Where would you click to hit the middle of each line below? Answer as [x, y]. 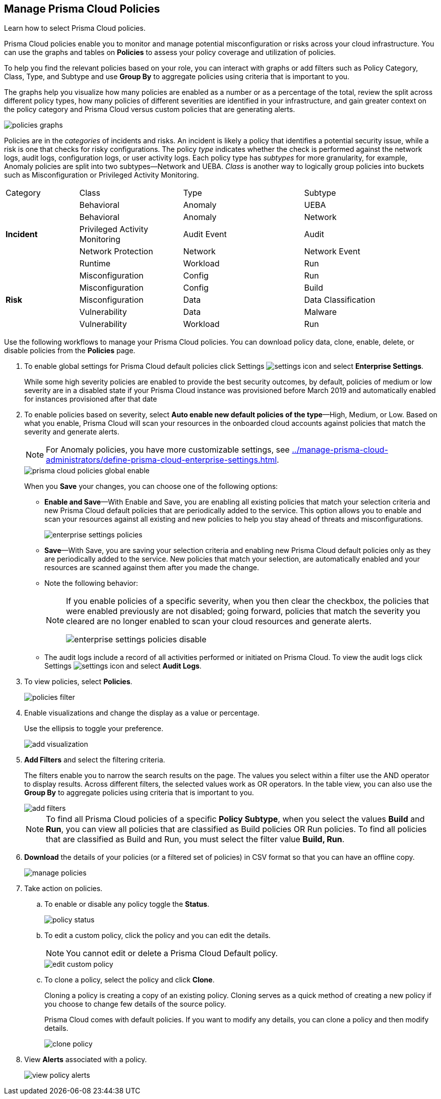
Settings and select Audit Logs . [123, 666]
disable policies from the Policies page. [70, 351]
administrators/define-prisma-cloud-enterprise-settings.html [162, 460]
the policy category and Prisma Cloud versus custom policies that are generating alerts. [150, 109]
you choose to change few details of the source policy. [135, 1004]
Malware [320, 312]
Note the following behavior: [91, 583]
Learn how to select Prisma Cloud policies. [75, 28]
